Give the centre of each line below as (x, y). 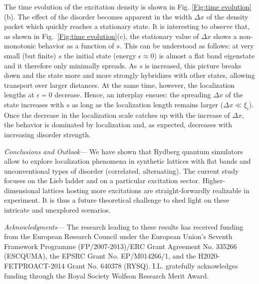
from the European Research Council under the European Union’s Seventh (118, 236)
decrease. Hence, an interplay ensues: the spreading (133, 95)
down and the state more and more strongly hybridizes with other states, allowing (129, 75)
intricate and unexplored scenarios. (57, 210)
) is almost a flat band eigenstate (204, 55)
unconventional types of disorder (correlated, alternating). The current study (122, 170)
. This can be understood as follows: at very (187, 46)
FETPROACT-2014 (34, 266)
